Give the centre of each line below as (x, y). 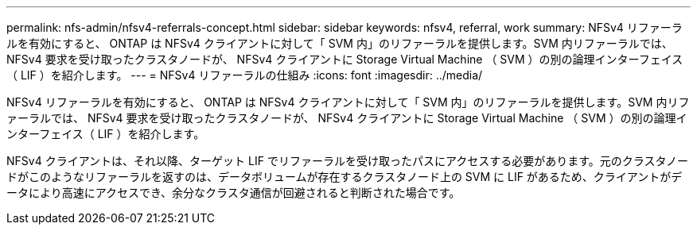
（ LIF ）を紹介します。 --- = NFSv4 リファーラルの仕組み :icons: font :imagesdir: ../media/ (245, 75)
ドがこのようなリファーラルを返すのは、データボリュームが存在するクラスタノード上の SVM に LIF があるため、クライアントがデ (345, 177)
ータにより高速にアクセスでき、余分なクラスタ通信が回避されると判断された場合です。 (234, 192)
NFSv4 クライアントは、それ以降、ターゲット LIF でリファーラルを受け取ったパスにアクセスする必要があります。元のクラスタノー (348, 161)
